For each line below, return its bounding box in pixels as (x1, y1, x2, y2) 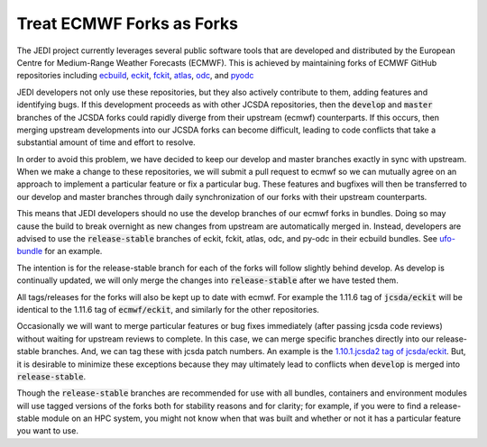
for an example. (44, 246, 103, 257)
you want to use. (16, 425, 78, 436)
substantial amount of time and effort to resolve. (16, 137, 196, 148)
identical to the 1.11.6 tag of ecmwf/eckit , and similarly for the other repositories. (16, 304, 320, 315)
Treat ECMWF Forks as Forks (16, 14, 239, 33)
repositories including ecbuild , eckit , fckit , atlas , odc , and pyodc (16, 70, 254, 81)
